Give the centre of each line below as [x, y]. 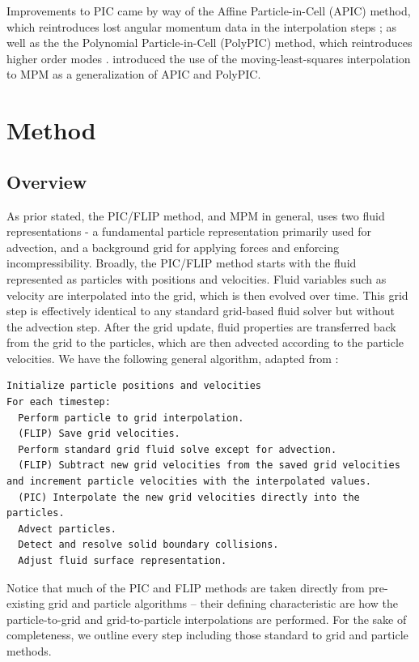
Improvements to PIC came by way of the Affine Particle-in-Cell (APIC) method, [209, 11]
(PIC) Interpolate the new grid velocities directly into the [189, 497]
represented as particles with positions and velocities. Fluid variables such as [197, 278]
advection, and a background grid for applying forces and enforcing [173, 247]
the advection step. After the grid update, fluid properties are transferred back [201, 326]
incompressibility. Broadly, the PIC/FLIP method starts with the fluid [182, 263]
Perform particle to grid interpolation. [131, 418]
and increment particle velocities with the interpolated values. [189, 482]
